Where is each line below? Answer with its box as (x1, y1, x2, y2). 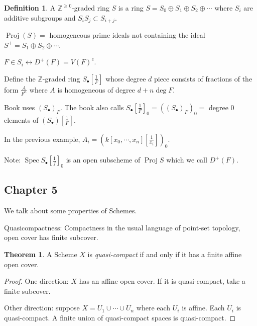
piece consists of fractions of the (154, 73, 252, 84)
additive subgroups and (4, 12, 76, 23)
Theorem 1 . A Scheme (4, 249, 77, 260)
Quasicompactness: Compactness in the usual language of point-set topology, (4, 222, 240, 232)
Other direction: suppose (4, 302, 80, 313)
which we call (166, 154, 207, 165)
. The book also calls (60, 102, 124, 112)
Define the (4, 73, 36, 84)
